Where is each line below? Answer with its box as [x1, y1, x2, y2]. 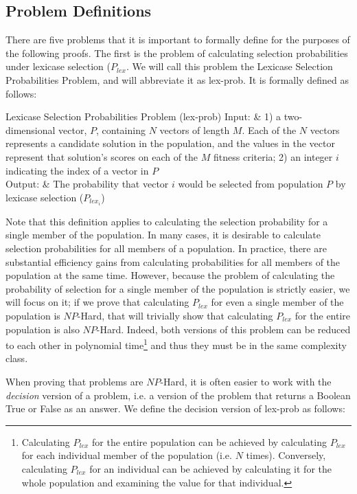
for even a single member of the [211, 295, 344, 309]
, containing [96, 122, 146, 137]
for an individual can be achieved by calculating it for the [89, 461, 332, 475]
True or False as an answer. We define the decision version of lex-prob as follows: [5, 401, 345, 416]
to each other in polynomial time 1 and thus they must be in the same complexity [5, 336, 347, 352]
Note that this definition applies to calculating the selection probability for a [5, 214, 328, 228]
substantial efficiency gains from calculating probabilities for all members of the [5, 254, 341, 269]
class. [5, 351, 28, 366]
